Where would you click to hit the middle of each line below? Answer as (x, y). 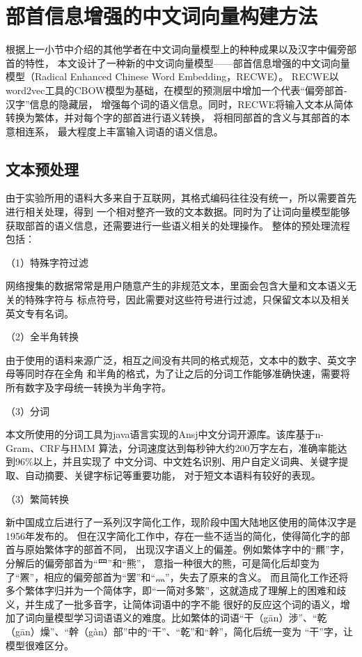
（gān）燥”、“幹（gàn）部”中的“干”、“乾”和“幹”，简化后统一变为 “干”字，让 (179, 631)
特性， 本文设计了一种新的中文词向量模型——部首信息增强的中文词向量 (187, 62)
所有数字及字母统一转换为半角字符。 (88, 387)
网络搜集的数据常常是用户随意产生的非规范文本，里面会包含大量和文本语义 (176, 286)
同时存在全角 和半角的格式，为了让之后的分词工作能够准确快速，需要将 (187, 373)
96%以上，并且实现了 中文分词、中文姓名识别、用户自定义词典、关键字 (177, 461)
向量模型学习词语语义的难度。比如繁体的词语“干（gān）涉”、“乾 (181, 618)
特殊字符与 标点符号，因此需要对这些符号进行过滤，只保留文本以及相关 (187, 300)
